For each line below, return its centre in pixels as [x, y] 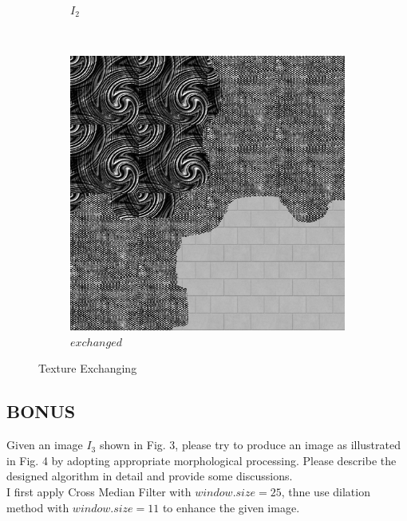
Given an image [45, 445]
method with [38, 507]
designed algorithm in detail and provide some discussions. [150, 476]
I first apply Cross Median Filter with [99, 491]
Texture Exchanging [88, 368]
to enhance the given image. [231, 507]
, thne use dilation [326, 491]
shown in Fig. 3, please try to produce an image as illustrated [250, 445]
